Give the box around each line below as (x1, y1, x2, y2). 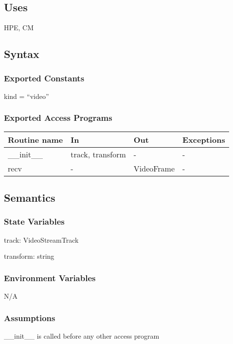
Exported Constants (4, 72, 85, 84)
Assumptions (4, 311, 55, 324)
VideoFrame (133, 162, 175, 174)
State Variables (4, 215, 65, 228)
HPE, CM (4, 22, 34, 33)
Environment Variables (4, 271, 96, 284)
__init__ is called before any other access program (4, 330, 160, 341)
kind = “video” (4, 91, 49, 101)
